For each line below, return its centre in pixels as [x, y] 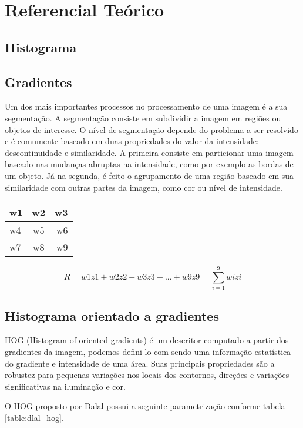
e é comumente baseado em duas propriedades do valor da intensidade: [132, 141]
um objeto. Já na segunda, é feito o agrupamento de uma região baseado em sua [149, 175]
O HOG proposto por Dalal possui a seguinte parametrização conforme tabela [145, 406]
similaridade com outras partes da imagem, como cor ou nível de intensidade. [144, 187]
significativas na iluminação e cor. [65, 386]
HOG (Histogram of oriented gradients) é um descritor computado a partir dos [147, 340]
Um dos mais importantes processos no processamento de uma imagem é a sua [146, 106]
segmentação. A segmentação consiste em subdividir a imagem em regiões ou [143, 117]
